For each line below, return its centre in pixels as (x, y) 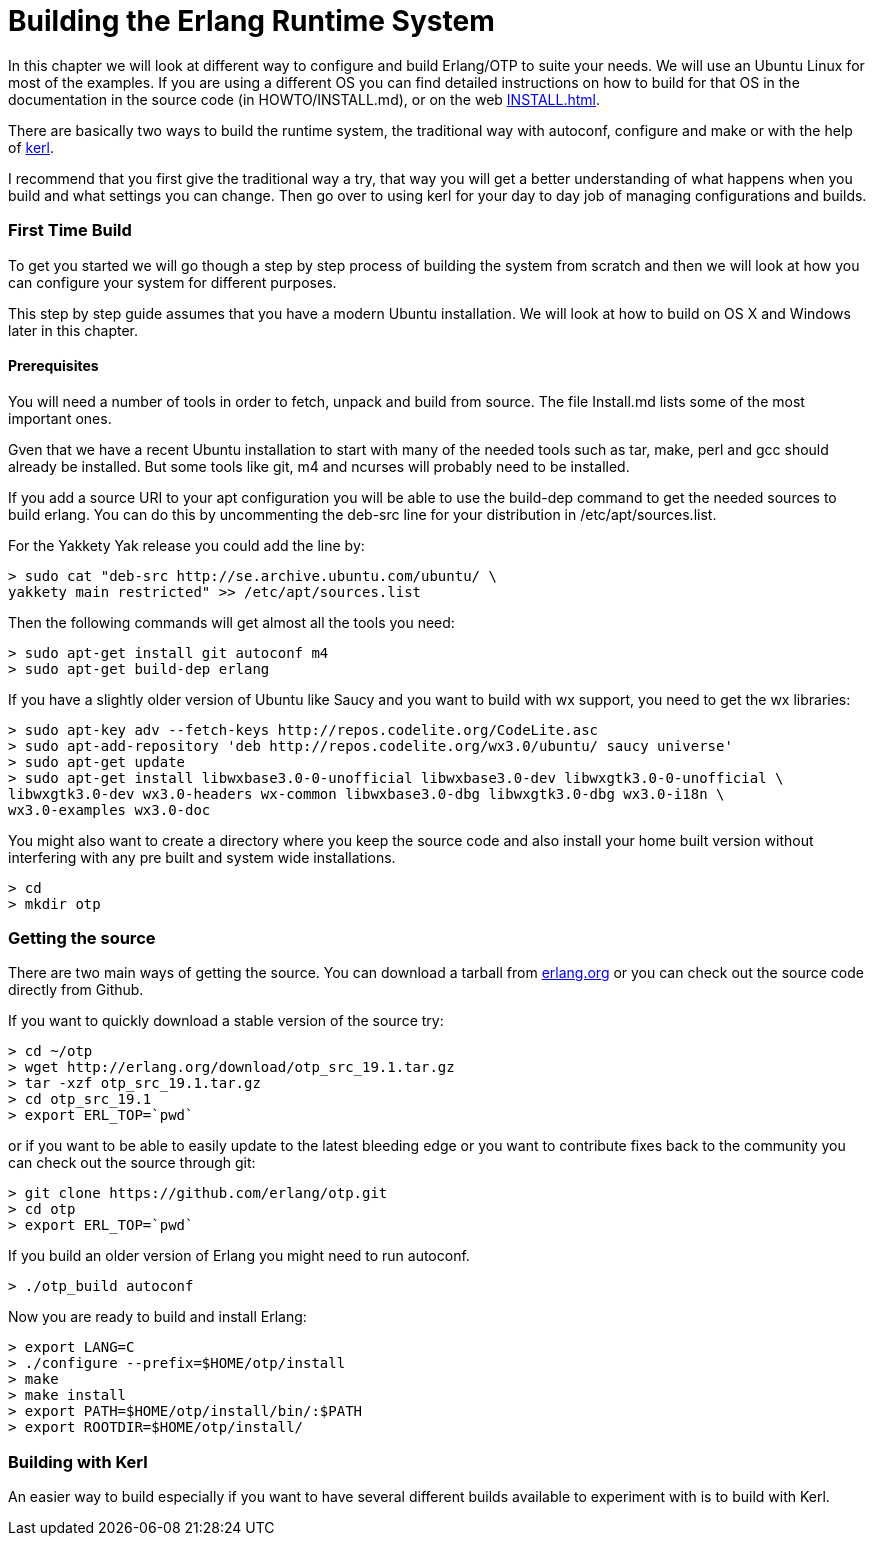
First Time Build (70, 230)
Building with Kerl (78, 1461)
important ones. (60, 418)
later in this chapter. (73, 330)
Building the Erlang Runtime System (251, 21)
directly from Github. (76, 990)
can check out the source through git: (132, 1163)
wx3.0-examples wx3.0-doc (109, 809)
